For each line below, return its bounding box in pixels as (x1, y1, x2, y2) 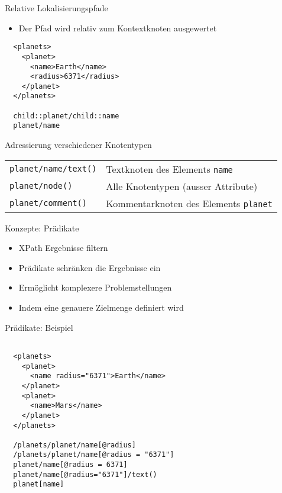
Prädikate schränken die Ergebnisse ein (18, 261, 161, 273)
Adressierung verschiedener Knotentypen (5, 138, 152, 151)
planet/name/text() (9, 164, 97, 174)
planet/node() (9, 181, 73, 191)
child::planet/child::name (13, 111, 119, 120)
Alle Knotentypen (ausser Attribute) (106, 179, 258, 193)
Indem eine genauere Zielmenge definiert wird (18, 301, 184, 314)
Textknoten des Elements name (106, 162, 233, 176)
